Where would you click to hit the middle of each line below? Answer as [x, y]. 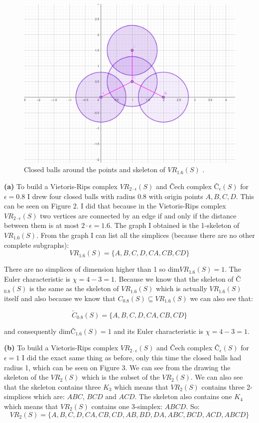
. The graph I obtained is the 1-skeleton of [175, 225]
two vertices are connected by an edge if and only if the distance [138, 215]
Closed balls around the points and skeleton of [95, 169]
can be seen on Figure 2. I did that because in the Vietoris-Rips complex [115, 206]
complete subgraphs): [37, 245]
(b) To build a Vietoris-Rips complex [61, 348]
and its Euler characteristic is [159, 331]
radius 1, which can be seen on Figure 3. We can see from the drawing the [117, 367]
